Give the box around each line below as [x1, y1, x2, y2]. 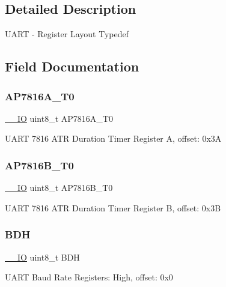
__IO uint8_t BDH [5, 250, 80, 263]
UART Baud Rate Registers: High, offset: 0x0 [5, 271, 173, 283]
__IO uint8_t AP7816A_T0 [5, 112, 113, 124]
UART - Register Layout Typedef [5, 28, 129, 40]
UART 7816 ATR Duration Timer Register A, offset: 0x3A [5, 132, 222, 145]
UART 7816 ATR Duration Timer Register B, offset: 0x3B [5, 201, 221, 214]
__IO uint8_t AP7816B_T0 [5, 181, 113, 194]
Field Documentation [5, 57, 139, 76]
